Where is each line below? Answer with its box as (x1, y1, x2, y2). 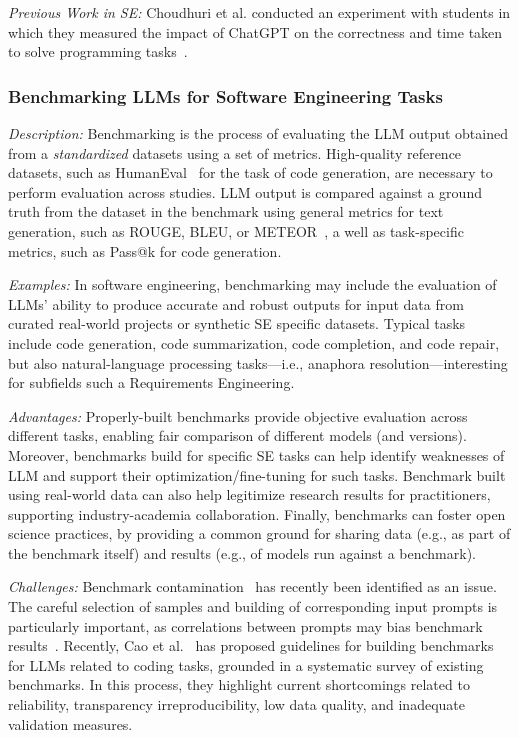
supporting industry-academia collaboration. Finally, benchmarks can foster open (8, 503, 506, 524)
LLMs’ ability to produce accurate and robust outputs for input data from (8, 293, 464, 314)
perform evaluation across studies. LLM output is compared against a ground (8, 181, 482, 202)
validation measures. (8, 713, 133, 734)
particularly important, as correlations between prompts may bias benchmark (8, 615, 483, 636)
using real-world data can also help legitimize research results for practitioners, (8, 484, 491, 505)
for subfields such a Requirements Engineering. (8, 372, 295, 393)
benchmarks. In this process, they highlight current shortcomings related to (8, 674, 470, 695)
